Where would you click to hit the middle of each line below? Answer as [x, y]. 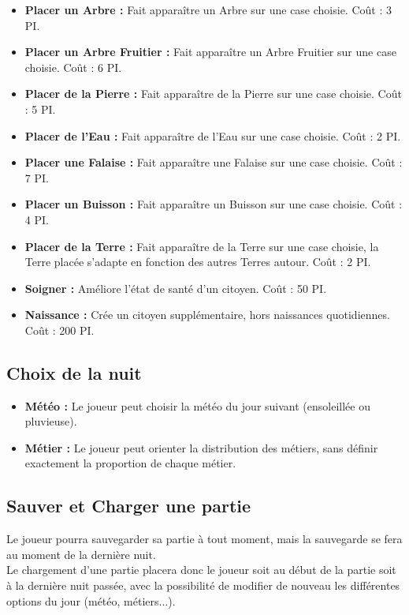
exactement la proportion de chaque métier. [130, 463]
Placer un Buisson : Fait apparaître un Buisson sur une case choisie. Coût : [214, 204]
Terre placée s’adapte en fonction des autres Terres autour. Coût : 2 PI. [198, 262]
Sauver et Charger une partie [129, 506]
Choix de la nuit [74, 372]
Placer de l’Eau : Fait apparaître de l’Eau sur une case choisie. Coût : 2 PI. [213, 135]
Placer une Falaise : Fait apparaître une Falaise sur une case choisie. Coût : [214, 162]
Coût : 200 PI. [59, 330]
